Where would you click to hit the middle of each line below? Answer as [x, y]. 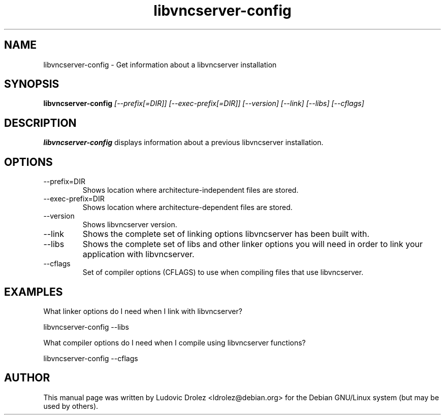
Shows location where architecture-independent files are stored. [190, 190]
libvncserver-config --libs [86, 327]
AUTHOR [27, 378]
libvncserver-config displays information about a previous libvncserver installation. [183, 143]
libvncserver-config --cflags [91, 358]
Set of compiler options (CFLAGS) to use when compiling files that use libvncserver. [223, 272]
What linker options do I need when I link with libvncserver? [143, 311]
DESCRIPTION [40, 123]
